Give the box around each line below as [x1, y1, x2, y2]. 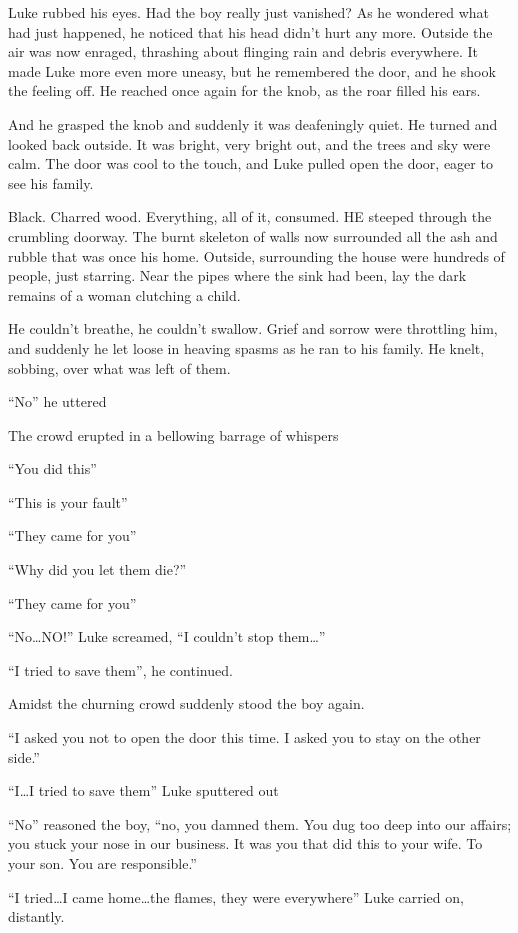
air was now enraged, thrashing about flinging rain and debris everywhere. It [8, 41, 478, 62]
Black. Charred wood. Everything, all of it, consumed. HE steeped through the [8, 206, 492, 227]
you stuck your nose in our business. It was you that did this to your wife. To [8, 833, 483, 854]
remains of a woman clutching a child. [8, 284, 241, 305]
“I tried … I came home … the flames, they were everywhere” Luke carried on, [8, 886, 464, 907]
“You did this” [8, 458, 97, 479]
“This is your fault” [8, 491, 128, 512]
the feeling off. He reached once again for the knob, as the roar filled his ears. [8, 80, 481, 101]
